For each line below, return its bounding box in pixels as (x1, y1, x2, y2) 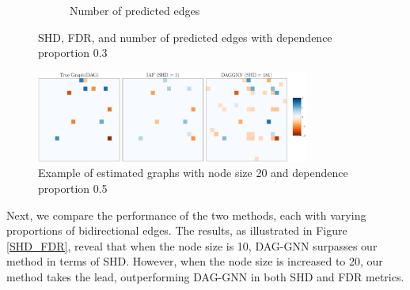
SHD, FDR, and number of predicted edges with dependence (38, 28, 332, 45)
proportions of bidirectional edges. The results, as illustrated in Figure (6, 222, 347, 239)
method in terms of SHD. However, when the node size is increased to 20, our (6, 253, 383, 269)
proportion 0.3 (38, 44, 108, 61)
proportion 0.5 (38, 179, 108, 196)
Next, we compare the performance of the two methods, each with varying (6, 206, 366, 223)
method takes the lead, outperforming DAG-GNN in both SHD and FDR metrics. (6, 268, 404, 284)
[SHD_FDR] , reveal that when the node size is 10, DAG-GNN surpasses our (6, 237, 378, 254)
